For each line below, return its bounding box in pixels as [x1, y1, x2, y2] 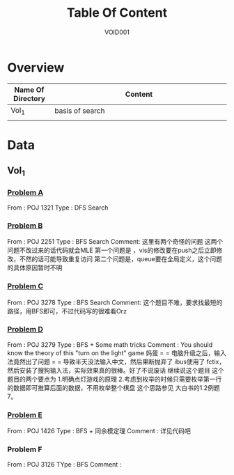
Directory [13, 93, 45, 103]
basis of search [54, 106, 105, 116]
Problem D [7, 325, 44, 334]
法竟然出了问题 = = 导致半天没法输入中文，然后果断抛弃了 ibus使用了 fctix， [7, 357, 226, 366]
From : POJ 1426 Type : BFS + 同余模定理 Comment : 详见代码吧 [7, 427, 192, 435]
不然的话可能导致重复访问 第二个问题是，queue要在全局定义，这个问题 [19, 255, 223, 263]
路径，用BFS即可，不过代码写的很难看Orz [7, 306, 127, 315]
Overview [7, 59, 65, 75]
